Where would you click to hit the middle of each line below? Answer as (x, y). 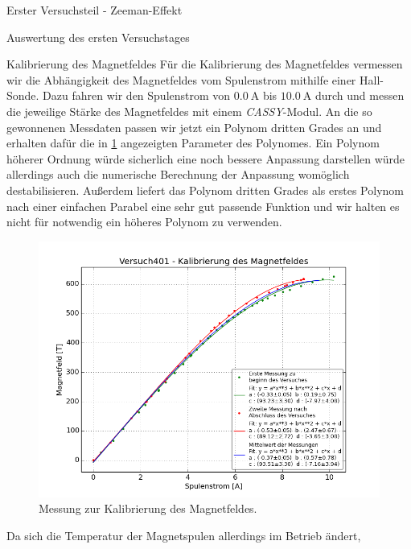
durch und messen (360, 95)
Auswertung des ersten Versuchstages (98, 37)
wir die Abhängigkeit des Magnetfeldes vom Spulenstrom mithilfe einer (181, 79)
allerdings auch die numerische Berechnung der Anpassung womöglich (178, 174)
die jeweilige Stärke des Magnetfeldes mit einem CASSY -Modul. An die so (189, 111)
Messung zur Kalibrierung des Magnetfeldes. (148, 508)
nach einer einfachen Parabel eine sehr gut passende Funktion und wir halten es (203, 206)
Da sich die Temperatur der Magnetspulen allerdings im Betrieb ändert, (184, 535)
